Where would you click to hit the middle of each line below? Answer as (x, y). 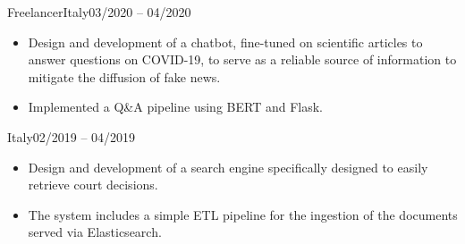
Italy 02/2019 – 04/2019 (72, 136)
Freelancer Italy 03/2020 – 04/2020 (99, 12)
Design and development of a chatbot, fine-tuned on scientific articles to (225, 42)
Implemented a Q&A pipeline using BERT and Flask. (175, 107)
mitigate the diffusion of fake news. (124, 76)
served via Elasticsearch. (95, 232)
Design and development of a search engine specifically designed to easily (228, 167)
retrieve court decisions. (93, 185)
